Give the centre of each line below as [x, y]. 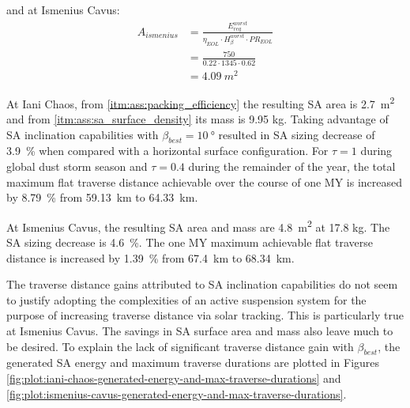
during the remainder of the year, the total [292, 166]
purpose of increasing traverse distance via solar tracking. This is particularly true [205, 315]
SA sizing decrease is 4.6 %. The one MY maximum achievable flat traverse [190, 242]
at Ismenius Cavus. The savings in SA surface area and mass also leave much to [200, 330]
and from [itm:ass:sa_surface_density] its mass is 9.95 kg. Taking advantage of [197, 118]
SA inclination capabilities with [83, 134]
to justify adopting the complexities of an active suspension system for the [186, 299]
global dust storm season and [77, 166]
